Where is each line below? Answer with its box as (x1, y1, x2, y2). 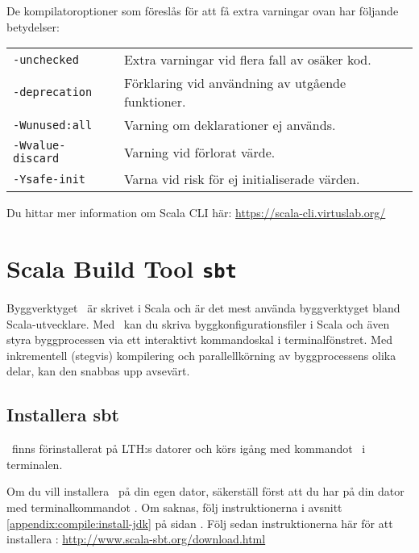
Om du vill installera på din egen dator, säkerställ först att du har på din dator (6, 483, 404, 500)
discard (13, 152, 60, 165)
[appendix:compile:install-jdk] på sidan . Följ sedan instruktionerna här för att (6, 514, 393, 531)
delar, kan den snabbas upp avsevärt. (6, 362, 190, 379)
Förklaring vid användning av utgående (123, 73, 346, 93)
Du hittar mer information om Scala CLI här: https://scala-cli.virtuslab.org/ (6, 204, 386, 221)
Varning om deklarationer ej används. (123, 115, 336, 135)
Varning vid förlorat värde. (123, 142, 276, 161)
